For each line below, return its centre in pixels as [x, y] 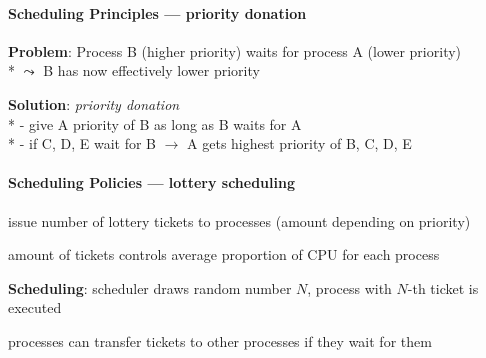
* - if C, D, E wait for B [82, 143]
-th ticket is [443, 287]
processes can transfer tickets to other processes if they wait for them [220, 340]
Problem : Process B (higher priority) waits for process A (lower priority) [235, 50]
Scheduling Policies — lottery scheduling [151, 182]
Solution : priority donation [94, 103]
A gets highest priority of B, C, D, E [299, 143]
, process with [349, 287]
